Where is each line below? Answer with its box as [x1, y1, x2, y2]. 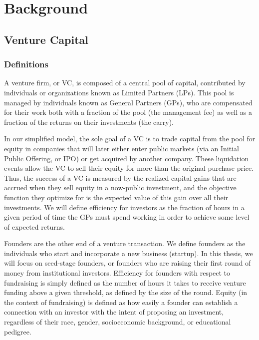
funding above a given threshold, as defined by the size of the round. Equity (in [4, 287, 248, 298]
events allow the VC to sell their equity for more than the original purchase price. [4, 163, 254, 173]
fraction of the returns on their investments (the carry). [4, 116, 174, 127]
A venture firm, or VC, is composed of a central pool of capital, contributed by [4, 77, 246, 88]
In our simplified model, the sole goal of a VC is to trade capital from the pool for [4, 133, 256, 144]
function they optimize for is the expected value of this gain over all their [4, 192, 229, 202]
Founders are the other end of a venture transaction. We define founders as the [4, 238, 246, 249]
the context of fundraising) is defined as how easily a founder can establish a [4, 297, 238, 307]
